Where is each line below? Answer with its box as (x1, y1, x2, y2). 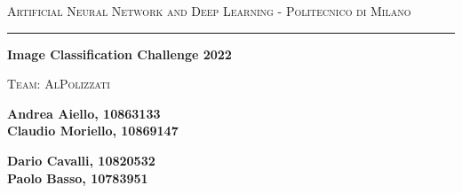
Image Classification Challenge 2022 (7, 44, 232, 63)
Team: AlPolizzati (7, 74, 110, 93)
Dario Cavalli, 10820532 (7, 151, 155, 169)
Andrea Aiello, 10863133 (7, 104, 161, 122)
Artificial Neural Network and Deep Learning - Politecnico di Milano (7, 2, 411, 19)
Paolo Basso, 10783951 (7, 168, 148, 187)
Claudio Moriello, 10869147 (7, 121, 179, 140)
